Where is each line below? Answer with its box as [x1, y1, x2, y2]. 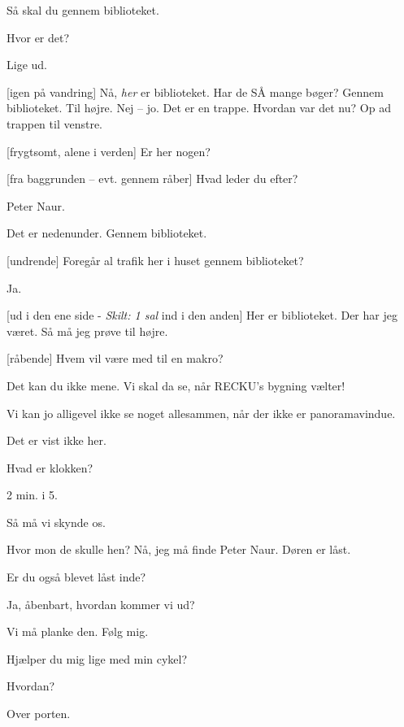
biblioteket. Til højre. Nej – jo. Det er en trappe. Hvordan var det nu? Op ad [7, 99, 391, 116]
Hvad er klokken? [7, 459, 93, 476]
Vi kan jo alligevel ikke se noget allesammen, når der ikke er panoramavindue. [7, 404, 396, 421]
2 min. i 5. [7, 486, 58, 503]
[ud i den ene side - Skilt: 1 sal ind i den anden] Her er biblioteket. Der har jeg [7, 307, 397, 324]
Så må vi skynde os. [7, 513, 106, 530]
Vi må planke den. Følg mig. [7, 623, 149, 640]
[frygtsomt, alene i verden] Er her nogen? [7, 142, 211, 159]
